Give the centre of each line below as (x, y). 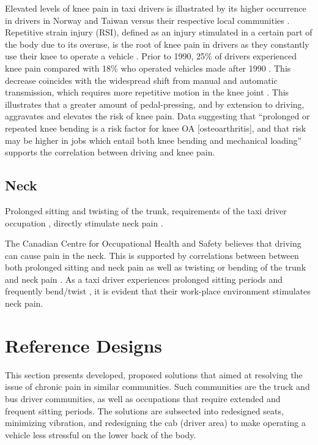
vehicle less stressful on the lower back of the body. (101, 434)
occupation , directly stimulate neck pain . (84, 223)
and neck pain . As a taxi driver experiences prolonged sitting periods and (144, 279)
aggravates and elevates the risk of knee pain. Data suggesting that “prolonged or (157, 116)
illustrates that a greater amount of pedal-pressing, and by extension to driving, (155, 104)
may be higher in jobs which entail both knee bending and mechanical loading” (153, 140)
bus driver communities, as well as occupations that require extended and (143, 398)
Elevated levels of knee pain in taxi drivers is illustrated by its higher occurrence (156, 8)
